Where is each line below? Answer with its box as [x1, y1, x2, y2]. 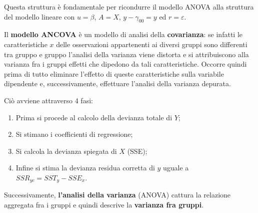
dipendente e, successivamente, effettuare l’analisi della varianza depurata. [4, 78, 231, 89]
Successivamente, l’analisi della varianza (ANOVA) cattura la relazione [4, 189, 231, 200]
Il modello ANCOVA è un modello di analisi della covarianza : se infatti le [4, 29, 242, 40]
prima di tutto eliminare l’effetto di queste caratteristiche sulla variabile [4, 68, 224, 79]
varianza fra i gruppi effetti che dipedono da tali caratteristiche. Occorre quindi [4, 59, 247, 69]
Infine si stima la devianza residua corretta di [15, 162, 155, 173]
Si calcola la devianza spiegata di [15, 145, 117, 156]
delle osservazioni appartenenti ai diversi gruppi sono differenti [56, 39, 247, 49]
